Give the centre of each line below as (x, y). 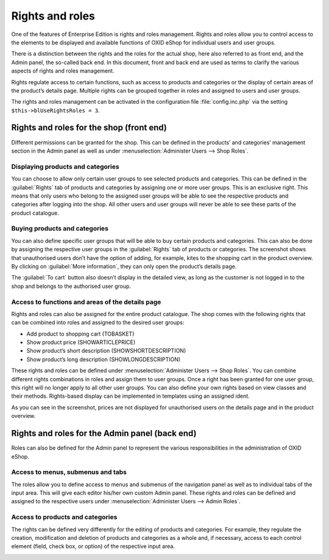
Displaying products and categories (65, 167)
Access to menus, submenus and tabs (69, 472)
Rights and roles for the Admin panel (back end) (104, 433)
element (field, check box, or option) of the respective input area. (93, 547)
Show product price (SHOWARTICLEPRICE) (81, 342)
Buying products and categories (60, 229)
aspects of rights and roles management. (63, 71)
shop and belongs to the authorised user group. (71, 286)
